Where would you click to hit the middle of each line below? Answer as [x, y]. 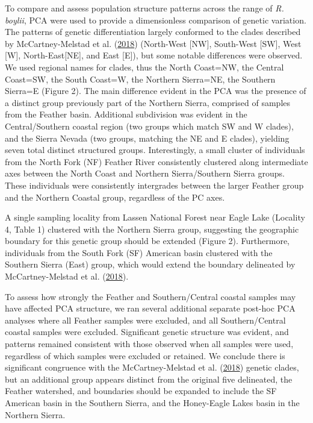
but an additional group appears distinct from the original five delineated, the [149, 379]
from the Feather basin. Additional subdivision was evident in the [126, 114]
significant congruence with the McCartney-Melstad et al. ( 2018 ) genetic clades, [152, 367]
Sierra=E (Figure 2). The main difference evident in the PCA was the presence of [156, 91]
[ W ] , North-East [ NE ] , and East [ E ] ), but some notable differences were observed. [154, 55]
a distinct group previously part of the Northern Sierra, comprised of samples [148, 102]
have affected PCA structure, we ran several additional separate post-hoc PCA [150, 308]
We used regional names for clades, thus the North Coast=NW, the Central [144, 67]
